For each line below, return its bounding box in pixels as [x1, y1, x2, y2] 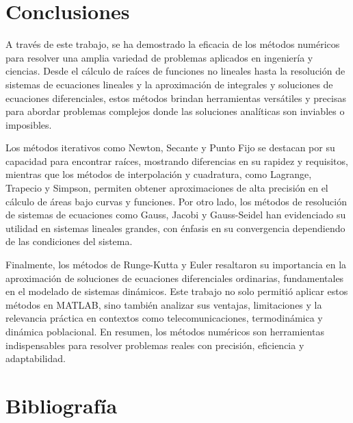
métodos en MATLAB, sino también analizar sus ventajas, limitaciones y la [5, 297, 322, 311]
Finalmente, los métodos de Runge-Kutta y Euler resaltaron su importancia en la [5, 257, 347, 272]
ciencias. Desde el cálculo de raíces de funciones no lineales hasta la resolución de [5, 64, 345, 78]
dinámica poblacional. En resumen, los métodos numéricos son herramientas [5, 324, 324, 338]
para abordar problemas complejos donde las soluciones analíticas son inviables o [5, 104, 345, 118]
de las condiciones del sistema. [5, 234, 133, 248]
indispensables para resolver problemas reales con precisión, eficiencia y [5, 337, 304, 352]
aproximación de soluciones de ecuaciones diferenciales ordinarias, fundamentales [5, 270, 344, 285]
